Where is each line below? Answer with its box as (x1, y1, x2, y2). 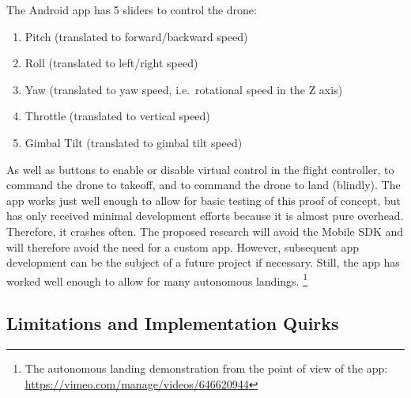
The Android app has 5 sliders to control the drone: (6, 2, 257, 17)
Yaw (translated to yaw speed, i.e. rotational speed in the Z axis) (25, 81, 343, 97)
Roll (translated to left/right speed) (25, 55, 198, 71)
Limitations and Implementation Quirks (6, 311, 339, 335)
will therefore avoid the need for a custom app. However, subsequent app (6, 238, 360, 255)
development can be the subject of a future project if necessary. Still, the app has (6, 254, 400, 271)
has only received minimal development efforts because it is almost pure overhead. (6, 207, 404, 224)
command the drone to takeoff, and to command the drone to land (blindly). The (6, 176, 401, 193)
